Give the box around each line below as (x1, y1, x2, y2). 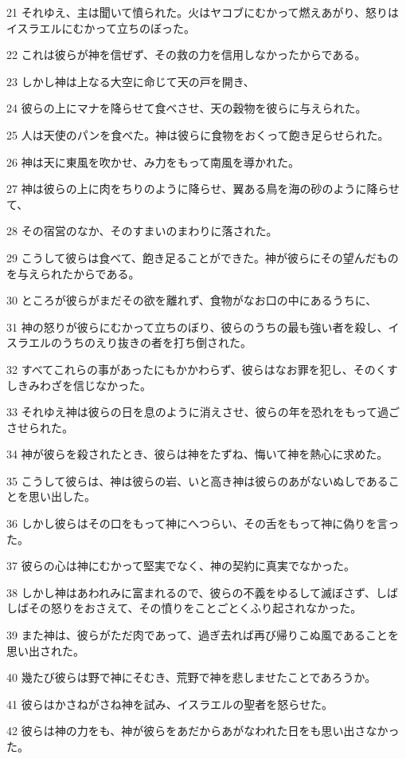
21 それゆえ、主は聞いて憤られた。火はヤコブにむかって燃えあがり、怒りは (6, 4, 399, 20)
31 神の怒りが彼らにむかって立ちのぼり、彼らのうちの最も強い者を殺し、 (6, 318, 388, 335)
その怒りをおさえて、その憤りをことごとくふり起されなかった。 (28, 600, 362, 616)
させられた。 (6, 419, 73, 435)
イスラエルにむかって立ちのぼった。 (6, 19, 195, 36)
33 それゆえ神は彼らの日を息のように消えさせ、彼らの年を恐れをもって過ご (6, 403, 400, 420)
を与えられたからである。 (6, 265, 140, 281)
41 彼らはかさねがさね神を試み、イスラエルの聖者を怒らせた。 (6, 695, 333, 712)
